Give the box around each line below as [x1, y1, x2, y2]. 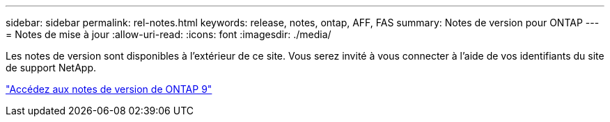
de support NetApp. [6, 62, 97, 73]
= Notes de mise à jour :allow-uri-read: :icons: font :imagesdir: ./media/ [6, 28, 331, 40]
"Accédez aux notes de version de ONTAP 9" [6, 83, 212, 95]
